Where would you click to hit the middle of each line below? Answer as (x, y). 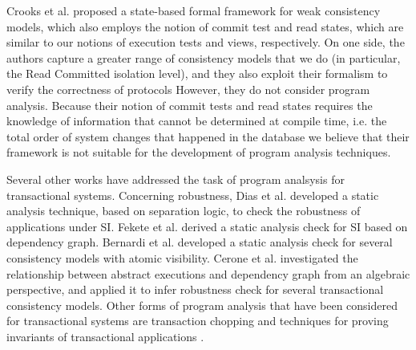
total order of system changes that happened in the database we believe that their (208, 136)
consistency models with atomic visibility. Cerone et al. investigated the (182, 257)
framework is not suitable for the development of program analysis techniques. (199, 152)
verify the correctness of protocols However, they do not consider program (188, 89)
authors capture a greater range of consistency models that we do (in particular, (204, 57)
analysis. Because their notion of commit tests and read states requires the (190, 105)
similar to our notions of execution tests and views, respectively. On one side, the (206, 42)
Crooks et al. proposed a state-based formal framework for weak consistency (194, 10)
